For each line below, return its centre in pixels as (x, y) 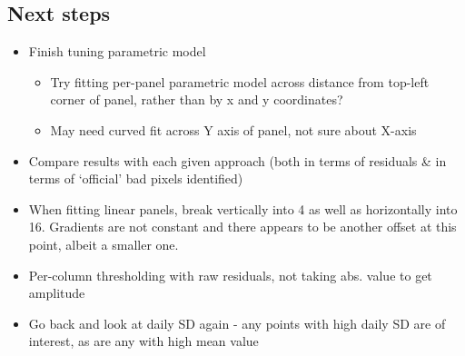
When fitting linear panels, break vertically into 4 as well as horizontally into (243, 208)
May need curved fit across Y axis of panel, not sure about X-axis (233, 129)
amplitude (57, 293)
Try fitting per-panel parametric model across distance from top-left (240, 81)
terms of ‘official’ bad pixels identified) (136, 178)
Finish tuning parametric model (117, 51)
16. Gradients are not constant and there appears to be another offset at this (242, 227)
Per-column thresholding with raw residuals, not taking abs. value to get (230, 275)
